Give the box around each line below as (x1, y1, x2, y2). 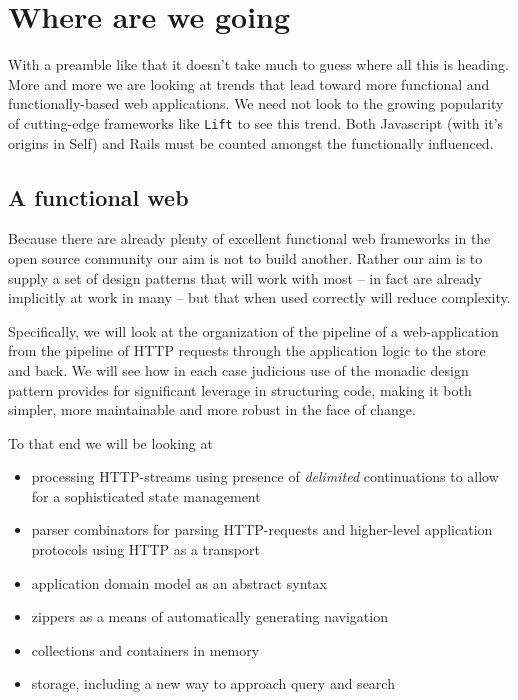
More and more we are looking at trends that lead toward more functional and (8, 73, 490, 94)
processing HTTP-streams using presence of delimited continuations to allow (31, 466, 499, 487)
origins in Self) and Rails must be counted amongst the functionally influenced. (8, 132, 494, 153)
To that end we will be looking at (8, 432, 213, 453)
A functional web (8, 181, 189, 212)
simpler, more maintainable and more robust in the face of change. (8, 399, 416, 420)
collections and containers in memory (31, 639, 260, 660)
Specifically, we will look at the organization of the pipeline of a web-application (8, 320, 499, 341)
